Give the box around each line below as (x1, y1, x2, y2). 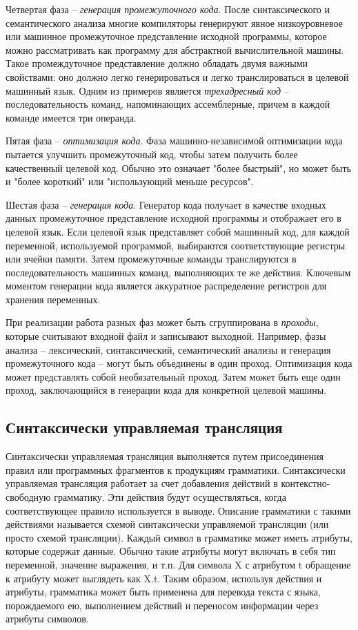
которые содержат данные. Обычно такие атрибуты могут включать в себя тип (6, 544, 336, 558)
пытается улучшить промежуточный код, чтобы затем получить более (6, 146, 298, 161)
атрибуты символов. (6, 611, 89, 626)
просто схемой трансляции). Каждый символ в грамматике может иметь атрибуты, (6, 530, 352, 544)
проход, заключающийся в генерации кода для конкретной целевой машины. (6, 383, 327, 397)
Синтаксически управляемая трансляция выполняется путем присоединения (6, 449, 324, 464)
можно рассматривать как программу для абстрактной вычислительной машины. (6, 42, 344, 57)
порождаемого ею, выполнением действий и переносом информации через (6, 598, 319, 612)
